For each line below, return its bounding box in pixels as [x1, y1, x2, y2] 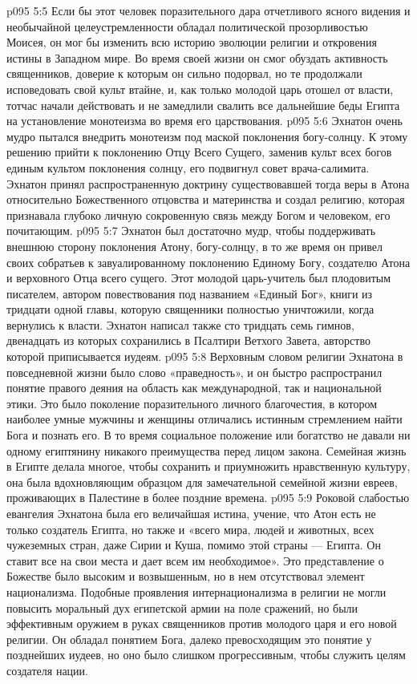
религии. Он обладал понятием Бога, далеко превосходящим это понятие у [6, 630, 372, 647]
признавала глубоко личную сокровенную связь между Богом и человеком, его [6, 206, 391, 223]
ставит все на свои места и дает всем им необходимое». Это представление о [6, 552, 384, 569]
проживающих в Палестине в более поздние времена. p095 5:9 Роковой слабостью [6, 489, 410, 506]
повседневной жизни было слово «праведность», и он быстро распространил [6, 363, 383, 380]
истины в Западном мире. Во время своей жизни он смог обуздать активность [6, 49, 388, 66]
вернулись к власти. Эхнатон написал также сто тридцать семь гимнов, [6, 316, 354, 333]
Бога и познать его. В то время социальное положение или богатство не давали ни [6, 427, 411, 443]
